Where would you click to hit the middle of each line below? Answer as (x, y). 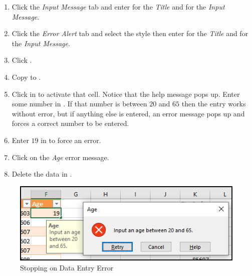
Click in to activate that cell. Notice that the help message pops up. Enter (126, 94)
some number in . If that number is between (79, 104)
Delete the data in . (42, 174)
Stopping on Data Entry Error (67, 268)
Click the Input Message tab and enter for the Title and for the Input (118, 7)
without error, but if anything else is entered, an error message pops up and (128, 113)
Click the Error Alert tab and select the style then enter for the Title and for (130, 33)
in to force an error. (71, 140)
